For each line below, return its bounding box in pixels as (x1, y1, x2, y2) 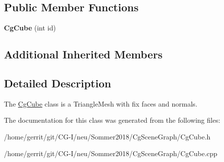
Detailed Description (4, 75, 112, 90)
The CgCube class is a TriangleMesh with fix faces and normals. (4, 98, 197, 108)
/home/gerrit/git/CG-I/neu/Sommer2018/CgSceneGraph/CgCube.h (4, 131, 211, 141)
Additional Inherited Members (4, 47, 163, 62)
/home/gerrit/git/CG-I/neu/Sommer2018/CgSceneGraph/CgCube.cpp (4, 148, 218, 158)
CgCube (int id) (4, 23, 56, 33)
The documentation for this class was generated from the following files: (4, 115, 221, 125)
